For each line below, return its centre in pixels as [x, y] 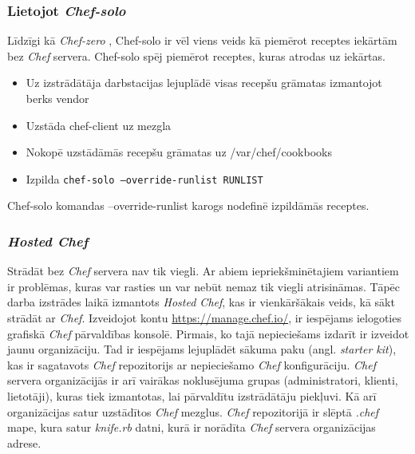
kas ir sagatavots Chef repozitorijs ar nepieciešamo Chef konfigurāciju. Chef [192, 364]
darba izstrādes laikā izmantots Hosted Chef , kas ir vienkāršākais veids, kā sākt [201, 302]
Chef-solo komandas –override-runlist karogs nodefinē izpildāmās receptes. [188, 205]
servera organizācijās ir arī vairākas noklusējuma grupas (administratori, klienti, [203, 380]
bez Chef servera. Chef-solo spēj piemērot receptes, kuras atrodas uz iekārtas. [196, 55]
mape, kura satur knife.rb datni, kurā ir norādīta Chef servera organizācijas [192, 427]
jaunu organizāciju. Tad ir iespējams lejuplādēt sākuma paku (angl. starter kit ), [202, 349]
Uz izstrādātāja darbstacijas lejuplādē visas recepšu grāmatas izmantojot [204, 83]
